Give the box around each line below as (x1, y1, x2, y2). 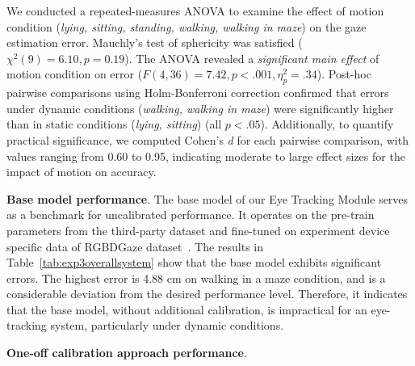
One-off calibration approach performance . (6, 344, 247, 361)
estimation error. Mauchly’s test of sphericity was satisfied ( (6, 34, 303, 51)
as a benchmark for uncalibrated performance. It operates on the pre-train (6, 206, 375, 223)
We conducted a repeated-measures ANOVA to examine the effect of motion (6, 2, 384, 19)
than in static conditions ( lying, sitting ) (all (6, 116, 222, 133)
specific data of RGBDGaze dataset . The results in (6, 238, 264, 255)
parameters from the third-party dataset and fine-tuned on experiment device (6, 221, 390, 238)
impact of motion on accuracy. (6, 163, 157, 180)
